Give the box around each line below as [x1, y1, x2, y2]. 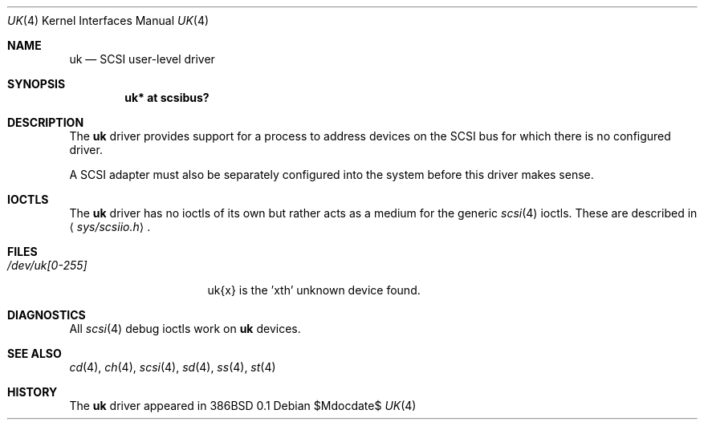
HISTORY [7, 385, 58, 399]
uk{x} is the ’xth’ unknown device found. [207, 283, 421, 297]
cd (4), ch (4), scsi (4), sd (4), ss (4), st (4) [69, 360, 276, 374]
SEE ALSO [7, 347, 62, 360]
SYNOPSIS [7, 77, 66, 91]
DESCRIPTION [7, 116, 84, 129]
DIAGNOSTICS [7, 308, 86, 322]
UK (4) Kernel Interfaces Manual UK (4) [7, 14, 210, 27]
